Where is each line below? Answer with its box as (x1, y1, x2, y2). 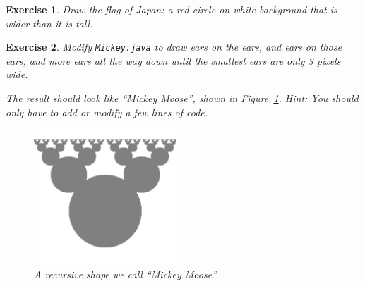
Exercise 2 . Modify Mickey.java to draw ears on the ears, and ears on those (6, 39, 342, 54)
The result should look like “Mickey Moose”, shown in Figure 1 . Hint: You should (6, 91, 359, 106)
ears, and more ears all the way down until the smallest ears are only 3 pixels (6, 53, 341, 68)
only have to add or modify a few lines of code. (6, 104, 208, 119)
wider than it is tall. (6, 15, 93, 30)
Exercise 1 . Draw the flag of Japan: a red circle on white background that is (6, 2, 337, 16)
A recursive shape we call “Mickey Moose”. (34, 266, 219, 281)
